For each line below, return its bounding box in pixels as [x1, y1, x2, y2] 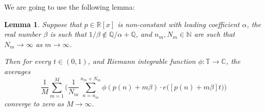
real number [4, 29, 41, 39]
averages [4, 65, 30, 76]
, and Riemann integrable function [87, 56, 196, 66]
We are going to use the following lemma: [4, 2, 135, 12]
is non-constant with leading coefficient [117, 18, 240, 29]
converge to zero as [4, 98, 64, 108]
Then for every [4, 56, 51, 66]
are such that [194, 29, 235, 39]
